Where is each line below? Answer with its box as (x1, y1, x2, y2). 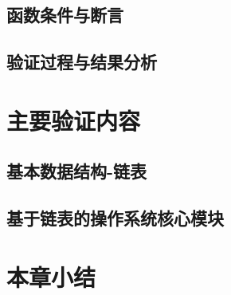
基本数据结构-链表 (6, 159, 147, 183)
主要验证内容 (6, 104, 141, 136)
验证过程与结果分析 (6, 49, 157, 74)
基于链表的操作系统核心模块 (6, 206, 224, 230)
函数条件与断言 (6, 2, 123, 27)
